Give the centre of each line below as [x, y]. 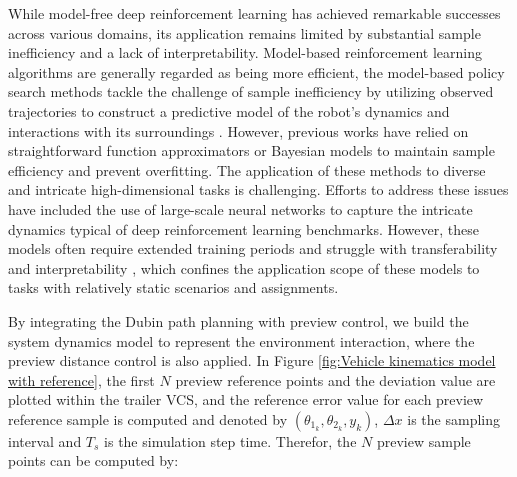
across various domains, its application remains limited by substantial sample [244, 32]
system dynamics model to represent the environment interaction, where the [241, 340]
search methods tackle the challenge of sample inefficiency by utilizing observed [251, 91]
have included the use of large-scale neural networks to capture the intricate [240, 208]
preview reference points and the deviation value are [335, 379]
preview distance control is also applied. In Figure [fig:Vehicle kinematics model [252, 360]
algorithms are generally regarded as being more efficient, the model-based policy [256, 71]
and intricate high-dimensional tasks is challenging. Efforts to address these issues [258, 189]
